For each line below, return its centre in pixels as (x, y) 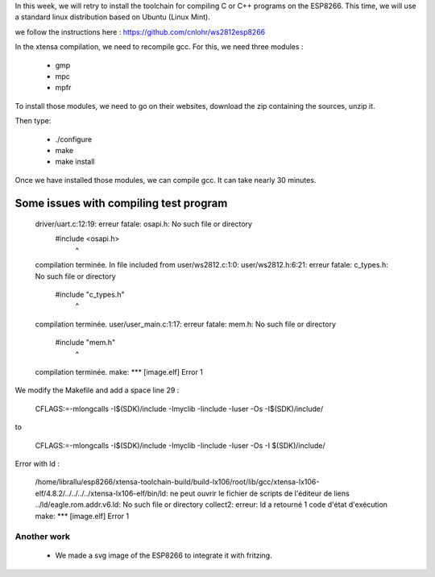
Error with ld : (37, 463)
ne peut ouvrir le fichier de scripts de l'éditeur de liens (259, 493)
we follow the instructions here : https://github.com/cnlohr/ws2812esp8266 (140, 31)
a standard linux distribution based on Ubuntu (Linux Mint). (113, 17)
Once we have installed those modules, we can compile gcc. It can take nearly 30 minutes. (166, 180)
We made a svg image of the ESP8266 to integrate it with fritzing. (164, 555)
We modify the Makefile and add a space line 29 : (97, 390)
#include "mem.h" (85, 342)
